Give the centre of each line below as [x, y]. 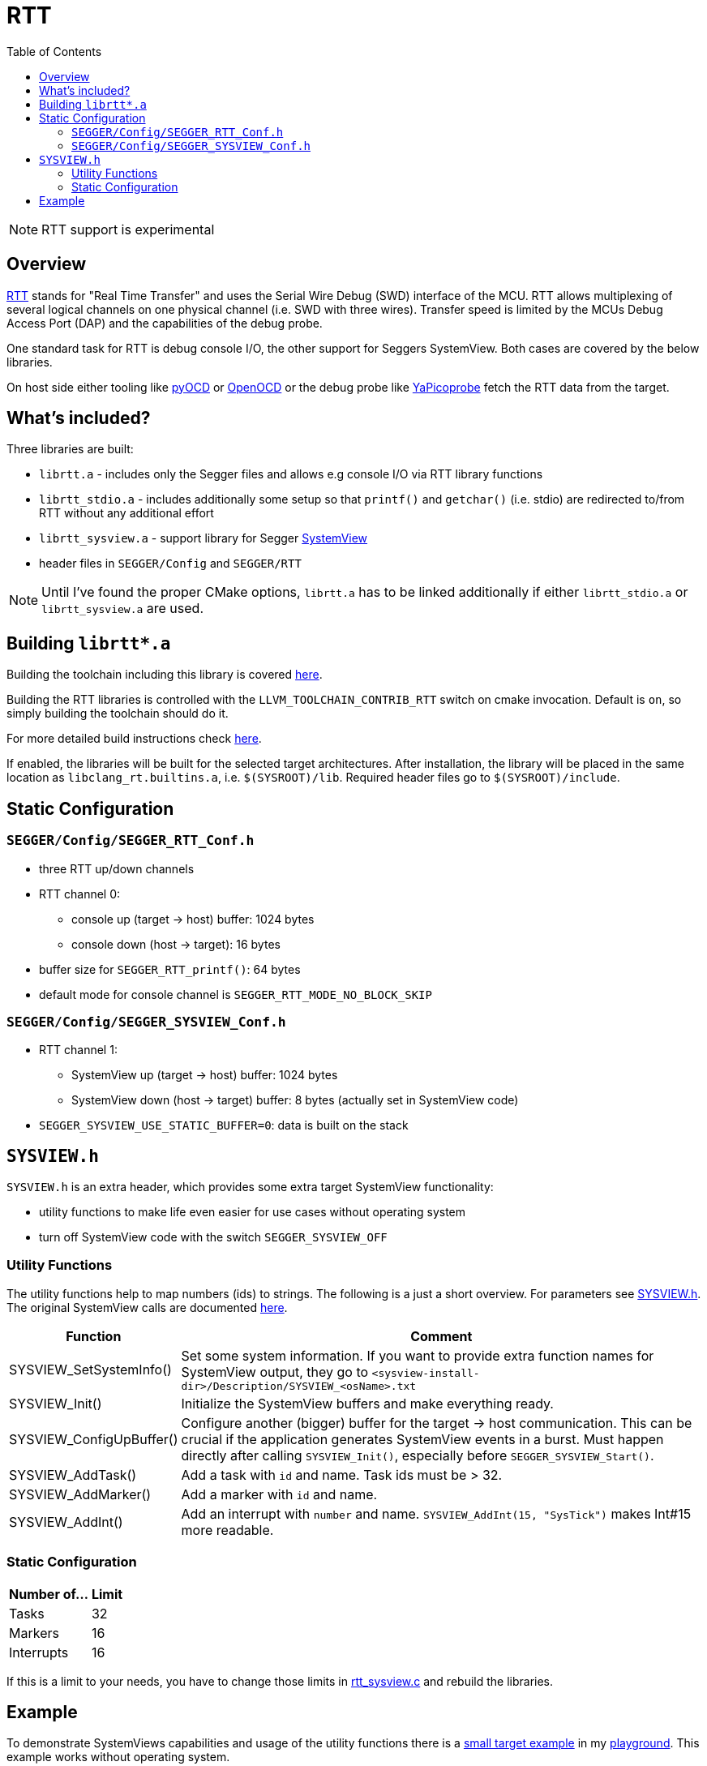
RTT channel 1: [78, 1050]
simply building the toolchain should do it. [118, 714]
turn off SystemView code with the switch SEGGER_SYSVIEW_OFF [213, 1237]
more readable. [227, 1530]
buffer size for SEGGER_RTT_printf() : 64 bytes [170, 969]
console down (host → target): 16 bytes [176, 944]
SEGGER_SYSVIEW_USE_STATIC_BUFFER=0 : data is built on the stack [224, 1125]
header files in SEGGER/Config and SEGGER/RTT [170, 564]
